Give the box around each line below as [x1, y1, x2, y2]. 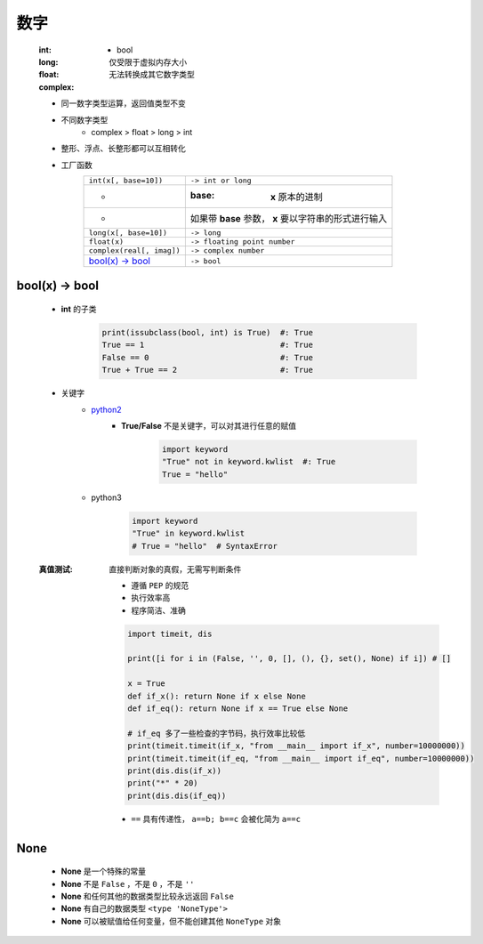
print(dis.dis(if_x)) [127, 765, 222, 776]
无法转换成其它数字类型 [109, 69, 195, 80]
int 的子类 [60, 303, 97, 315]
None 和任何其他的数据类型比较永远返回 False [60, 891, 235, 901]
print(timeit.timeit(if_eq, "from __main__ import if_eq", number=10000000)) [127, 753, 475, 763]
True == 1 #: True [101, 340, 313, 351]
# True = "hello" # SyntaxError [132, 541, 278, 551]
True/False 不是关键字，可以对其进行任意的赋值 [121, 421, 297, 431]
